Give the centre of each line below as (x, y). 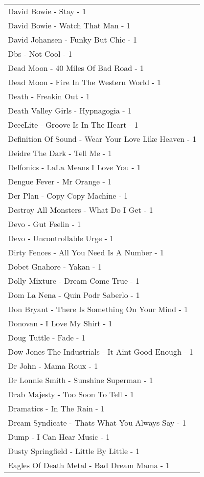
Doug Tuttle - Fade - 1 (47, 337)
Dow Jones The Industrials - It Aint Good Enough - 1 (101, 352)
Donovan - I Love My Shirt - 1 (60, 323)
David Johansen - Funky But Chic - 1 (73, 39)
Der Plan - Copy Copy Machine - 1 (68, 195)
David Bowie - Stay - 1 (47, 11)
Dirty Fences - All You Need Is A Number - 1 (86, 252)
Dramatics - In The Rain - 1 (56, 408)
